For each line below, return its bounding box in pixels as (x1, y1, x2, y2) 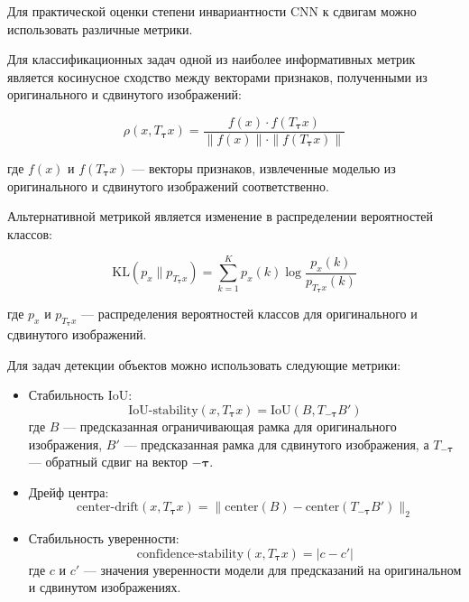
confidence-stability (136, 547, 244, 560)
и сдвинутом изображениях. (28, 578, 181, 597)
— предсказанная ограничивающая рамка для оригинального (63, 416, 397, 435)
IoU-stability (128, 403, 198, 417)
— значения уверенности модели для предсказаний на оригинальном (83, 560, 462, 579)
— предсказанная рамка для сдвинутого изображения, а (124, 434, 429, 453)
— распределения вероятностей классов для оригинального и (81, 304, 418, 322)
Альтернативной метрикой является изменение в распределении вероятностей (7, 207, 433, 226)
